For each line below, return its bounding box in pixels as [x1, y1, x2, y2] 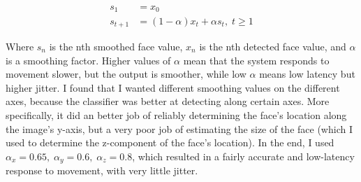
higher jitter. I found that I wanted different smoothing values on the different [6, 80, 340, 94]
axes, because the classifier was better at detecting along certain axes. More [6, 94, 330, 108]
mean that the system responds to [183, 52, 330, 67]
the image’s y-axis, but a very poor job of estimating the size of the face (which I [6, 121, 353, 136]
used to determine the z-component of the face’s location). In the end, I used [6, 135, 334, 150]
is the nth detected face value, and [199, 38, 346, 53]
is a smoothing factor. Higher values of [6, 52, 171, 67]
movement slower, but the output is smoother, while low [6, 66, 246, 81]
